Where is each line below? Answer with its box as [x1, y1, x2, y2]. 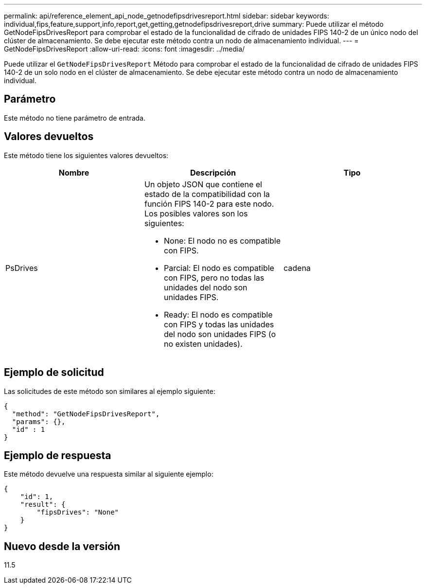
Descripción [190, 167, 236, 178]
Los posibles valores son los [144, 208, 248, 218]
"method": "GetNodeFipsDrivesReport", [12, 410, 160, 418]
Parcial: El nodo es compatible [163, 263, 274, 273]
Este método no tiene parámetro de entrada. [4, 113, 145, 122]
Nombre [58, 167, 89, 178]
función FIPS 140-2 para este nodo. [144, 198, 274, 209]
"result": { [20, 500, 66, 509]
